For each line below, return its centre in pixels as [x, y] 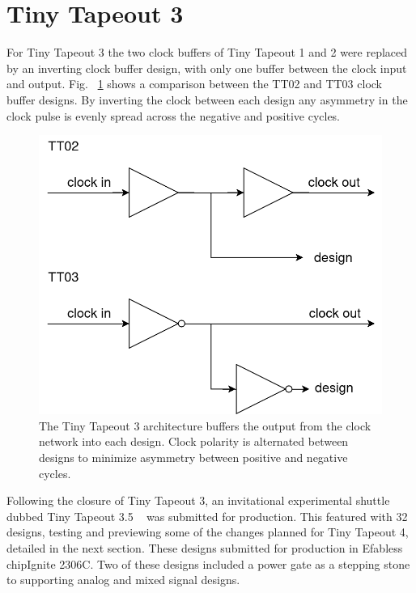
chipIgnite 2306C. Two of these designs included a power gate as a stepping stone [208, 563]
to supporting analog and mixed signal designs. [123, 580]
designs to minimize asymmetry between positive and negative [193, 457]
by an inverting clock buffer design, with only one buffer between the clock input [207, 68]
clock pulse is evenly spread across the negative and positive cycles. [174, 115]
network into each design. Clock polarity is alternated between [194, 441]
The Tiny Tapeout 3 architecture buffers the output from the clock [205, 425]
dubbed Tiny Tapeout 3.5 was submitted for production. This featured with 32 [207, 516]
